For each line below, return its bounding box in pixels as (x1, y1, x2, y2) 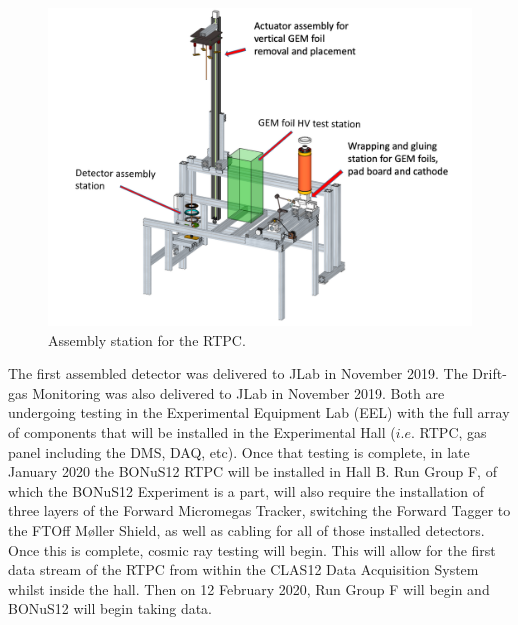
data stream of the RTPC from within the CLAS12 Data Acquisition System (8, 559, 479, 580)
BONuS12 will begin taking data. (8, 598, 213, 619)
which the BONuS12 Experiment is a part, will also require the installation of (8, 480, 485, 501)
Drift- (472, 363, 507, 384)
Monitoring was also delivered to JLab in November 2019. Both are (32, 382, 445, 403)
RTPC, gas (419, 421, 487, 442)
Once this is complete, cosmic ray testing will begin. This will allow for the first (8, 539, 496, 560)
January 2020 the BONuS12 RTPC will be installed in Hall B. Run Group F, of (8, 461, 497, 482)
